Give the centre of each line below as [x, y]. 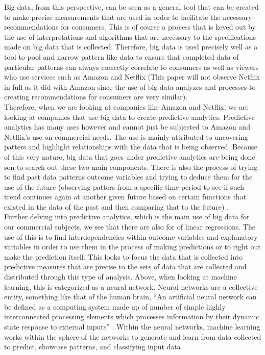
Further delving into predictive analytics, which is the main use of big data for [127, 217]
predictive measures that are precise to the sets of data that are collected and [125, 267]
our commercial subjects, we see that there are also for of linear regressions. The [130, 227]
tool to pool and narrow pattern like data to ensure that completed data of [122, 56]
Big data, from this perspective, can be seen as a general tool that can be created [131, 7]
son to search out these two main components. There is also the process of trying [131, 167]
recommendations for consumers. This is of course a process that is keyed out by [130, 27]
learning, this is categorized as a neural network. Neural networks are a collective [131, 286]
